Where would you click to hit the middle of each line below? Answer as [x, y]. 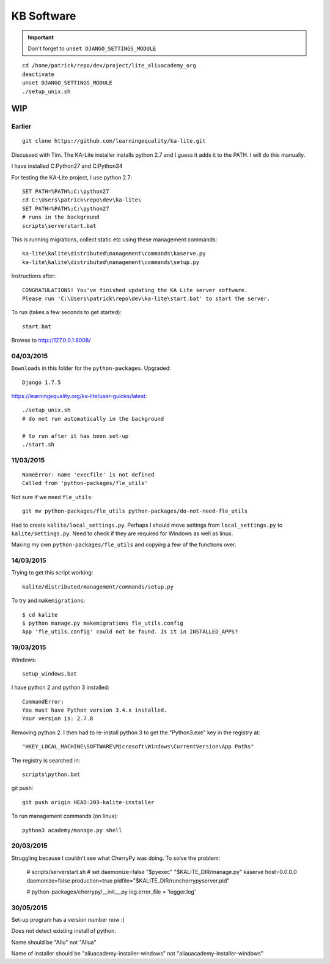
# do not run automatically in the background [93, 419]
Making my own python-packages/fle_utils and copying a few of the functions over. [124, 544]
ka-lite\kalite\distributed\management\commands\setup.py [111, 262]
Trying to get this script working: [52, 573]
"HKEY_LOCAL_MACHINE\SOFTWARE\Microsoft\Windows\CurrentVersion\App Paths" [138, 747]
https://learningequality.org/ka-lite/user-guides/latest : [79, 396]
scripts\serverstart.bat [59, 226]
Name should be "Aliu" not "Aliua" [54, 942]
